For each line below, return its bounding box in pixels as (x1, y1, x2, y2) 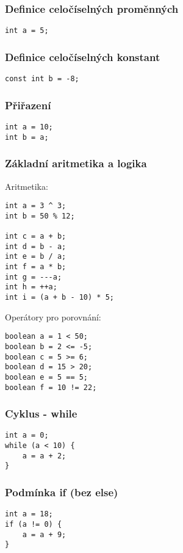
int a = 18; (5, 510, 53, 519)
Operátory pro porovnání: (5, 310, 101, 323)
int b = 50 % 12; (5, 211, 75, 220)
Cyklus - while (5, 406, 77, 421)
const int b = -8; (5, 74, 79, 84)
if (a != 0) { (5, 519, 62, 529)
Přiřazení (5, 97, 51, 112)
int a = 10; (5, 122, 53, 131)
